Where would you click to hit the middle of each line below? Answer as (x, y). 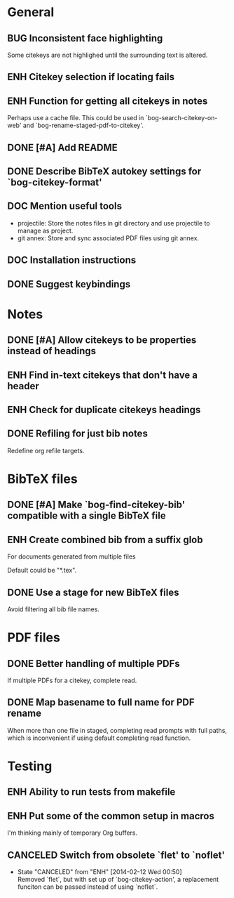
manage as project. (45, 230)
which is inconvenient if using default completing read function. (99, 738)
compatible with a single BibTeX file (87, 516)
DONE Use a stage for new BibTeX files (93, 592)
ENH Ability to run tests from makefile (91, 792)
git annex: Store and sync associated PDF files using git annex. (108, 238)
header (23, 386)
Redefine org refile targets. (46, 450)
